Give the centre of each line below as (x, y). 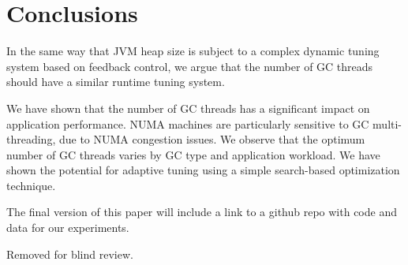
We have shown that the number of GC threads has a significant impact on (188, 108)
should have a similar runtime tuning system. (116, 82)
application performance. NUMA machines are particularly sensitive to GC (188, 123)
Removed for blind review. (70, 254)
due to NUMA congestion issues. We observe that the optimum (212, 139)
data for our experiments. (68, 228)
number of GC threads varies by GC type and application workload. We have (193, 154)
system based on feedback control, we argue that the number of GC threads (190, 66)
